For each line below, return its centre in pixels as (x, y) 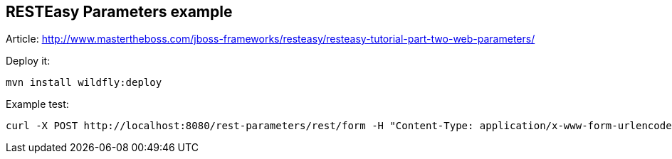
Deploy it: (28, 61)
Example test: (37, 104)
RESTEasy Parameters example (119, 12)
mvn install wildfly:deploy (84, 83)
